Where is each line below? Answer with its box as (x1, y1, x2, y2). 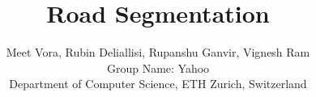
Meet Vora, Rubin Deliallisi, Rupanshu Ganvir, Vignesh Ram (6, 44, 310, 61)
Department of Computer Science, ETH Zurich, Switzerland (9, 75, 307, 92)
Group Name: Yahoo (106, 59, 210, 76)
